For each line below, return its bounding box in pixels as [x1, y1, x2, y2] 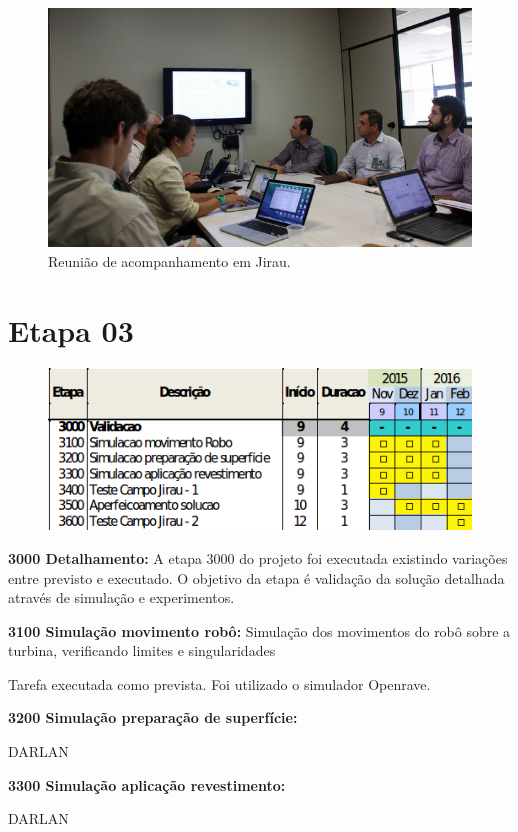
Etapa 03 [8, 309, 134, 350]
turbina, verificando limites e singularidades [8, 640, 276, 661]
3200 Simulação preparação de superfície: [8, 707, 298, 728]
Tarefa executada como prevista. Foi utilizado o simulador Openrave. [8, 673, 431, 694]
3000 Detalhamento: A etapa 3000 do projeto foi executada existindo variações [8, 547, 508, 568]
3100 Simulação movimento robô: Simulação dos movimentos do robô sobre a [8, 620, 511, 641]
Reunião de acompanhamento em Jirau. [48, 250, 291, 271]
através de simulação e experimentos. [8, 587, 235, 608]
